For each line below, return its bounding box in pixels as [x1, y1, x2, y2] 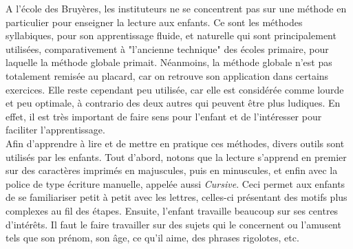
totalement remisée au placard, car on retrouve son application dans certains [6, 68, 329, 83]
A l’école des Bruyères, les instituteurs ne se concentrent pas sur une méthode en [6, 1, 347, 15]
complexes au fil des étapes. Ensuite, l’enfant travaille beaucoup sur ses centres [6, 203, 339, 217]
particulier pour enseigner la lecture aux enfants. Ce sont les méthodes [6, 14, 303, 29]
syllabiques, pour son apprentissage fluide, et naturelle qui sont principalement [6, 28, 336, 43]
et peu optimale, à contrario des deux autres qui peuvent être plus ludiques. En [6, 96, 341, 110]
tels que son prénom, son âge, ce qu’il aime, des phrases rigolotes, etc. [6, 230, 299, 245]
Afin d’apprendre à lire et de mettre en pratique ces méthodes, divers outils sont [6, 136, 345, 150]
